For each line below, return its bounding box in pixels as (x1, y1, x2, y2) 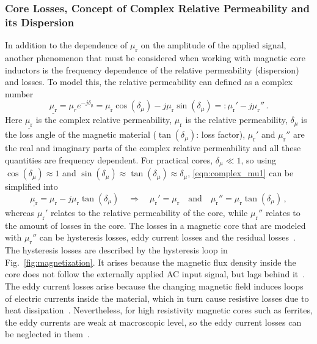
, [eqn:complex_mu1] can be (188, 166, 294, 179)
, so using (241, 153, 277, 166)
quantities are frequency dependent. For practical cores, (5, 153, 213, 166)
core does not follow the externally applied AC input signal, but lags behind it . (5, 267, 305, 280)
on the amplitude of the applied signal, (140, 39, 286, 51)
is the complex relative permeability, (35, 113, 172, 126)
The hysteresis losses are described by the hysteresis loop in (5, 244, 228, 256)
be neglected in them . (5, 327, 90, 340)
